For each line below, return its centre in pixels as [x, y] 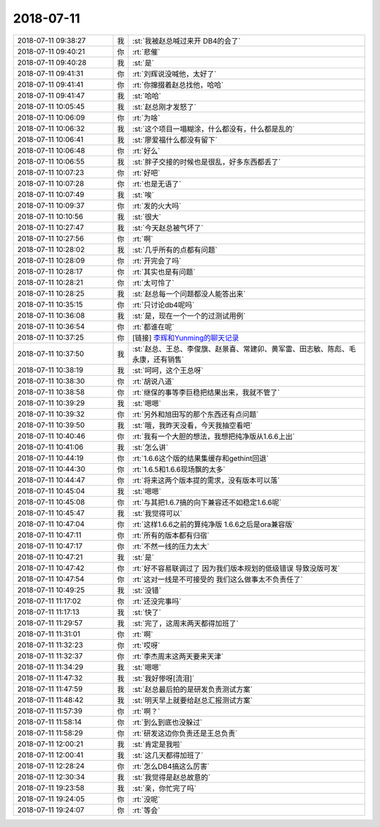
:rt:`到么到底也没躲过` [167, 722]
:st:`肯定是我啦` [157, 744]
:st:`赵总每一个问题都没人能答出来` [189, 293]
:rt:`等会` [146, 810]
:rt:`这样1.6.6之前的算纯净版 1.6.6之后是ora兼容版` [213, 524]
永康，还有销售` [158, 359]
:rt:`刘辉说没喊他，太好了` [174, 74]
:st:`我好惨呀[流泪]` [163, 678]
